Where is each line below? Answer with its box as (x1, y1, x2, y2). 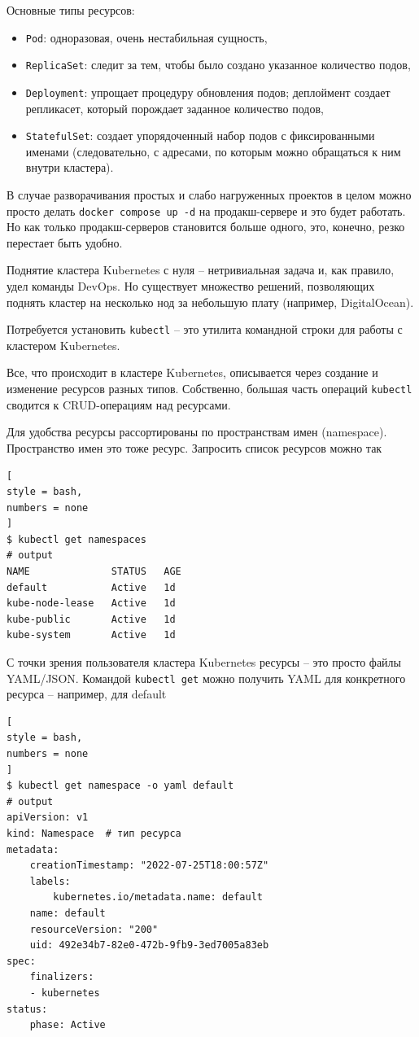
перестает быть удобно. (7, 234, 123, 251)
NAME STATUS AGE (7, 566, 181, 578)
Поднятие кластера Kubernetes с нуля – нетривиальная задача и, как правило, (7, 261, 395, 278)
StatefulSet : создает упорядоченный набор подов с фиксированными (25, 127, 375, 144)
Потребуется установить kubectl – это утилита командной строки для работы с (7, 321, 403, 338)
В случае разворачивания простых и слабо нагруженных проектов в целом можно (7, 186, 412, 203)
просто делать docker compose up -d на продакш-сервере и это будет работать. (7, 202, 406, 219)
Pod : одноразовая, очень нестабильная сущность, (25, 28, 268, 46)
